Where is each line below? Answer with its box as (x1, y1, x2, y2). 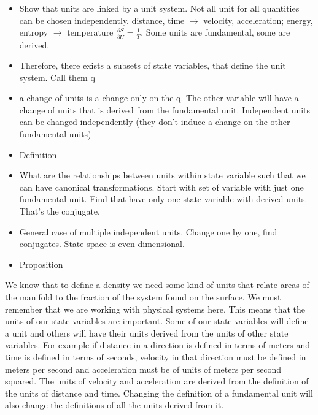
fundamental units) (19, 128, 91, 140)
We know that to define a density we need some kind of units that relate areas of (5, 278, 309, 291)
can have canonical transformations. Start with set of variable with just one (19, 180, 304, 193)
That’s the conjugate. (19, 205, 100, 218)
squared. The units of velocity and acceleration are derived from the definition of (5, 375, 309, 387)
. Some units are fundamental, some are (141, 26, 290, 39)
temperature (67, 26, 114, 39)
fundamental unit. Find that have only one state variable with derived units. (19, 192, 308, 205)
